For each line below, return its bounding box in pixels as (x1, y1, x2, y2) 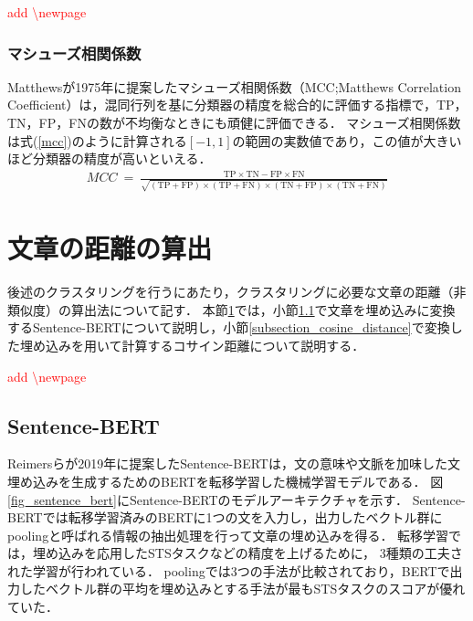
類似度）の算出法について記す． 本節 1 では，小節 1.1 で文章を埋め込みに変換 (7, 300, 456, 319)
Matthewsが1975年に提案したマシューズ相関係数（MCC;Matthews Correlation (7, 77, 461, 96)
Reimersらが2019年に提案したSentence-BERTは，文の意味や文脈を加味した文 (7, 454, 460, 473)
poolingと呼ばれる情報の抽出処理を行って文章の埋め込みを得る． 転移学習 (7, 525, 449, 544)
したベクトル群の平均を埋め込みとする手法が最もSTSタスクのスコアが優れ (19, 579, 466, 598)
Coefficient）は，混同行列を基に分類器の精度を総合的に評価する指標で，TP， (7, 95, 468, 114)
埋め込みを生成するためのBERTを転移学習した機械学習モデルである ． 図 (7, 471, 444, 490)
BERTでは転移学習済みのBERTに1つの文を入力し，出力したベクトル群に (7, 508, 443, 527)
